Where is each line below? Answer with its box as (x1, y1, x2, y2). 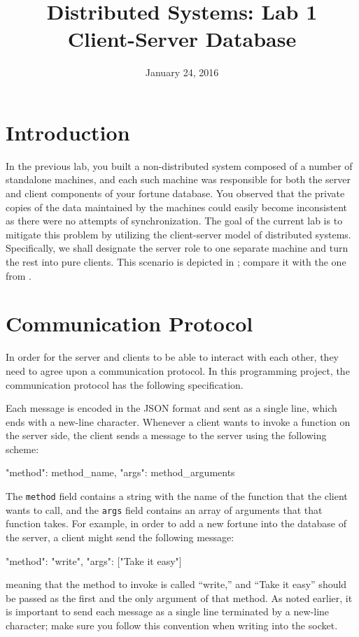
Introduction (6, 117, 130, 146)
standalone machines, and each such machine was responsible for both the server (6, 172, 351, 187)
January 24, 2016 (145, 65, 219, 80)
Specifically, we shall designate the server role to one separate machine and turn (6, 241, 349, 255)
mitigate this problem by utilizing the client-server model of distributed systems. (6, 227, 351, 241)
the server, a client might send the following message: (6, 529, 234, 544)
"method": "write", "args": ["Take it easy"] (6, 553, 182, 568)
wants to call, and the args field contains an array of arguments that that (6, 502, 323, 517)
